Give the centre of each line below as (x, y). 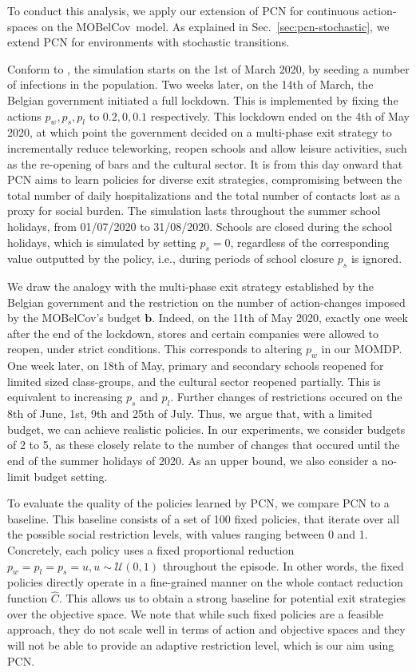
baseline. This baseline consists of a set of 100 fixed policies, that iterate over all (204, 518)
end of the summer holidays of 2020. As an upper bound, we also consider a (193, 461)
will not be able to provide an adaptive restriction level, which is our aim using (201, 645)
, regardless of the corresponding (310, 242)
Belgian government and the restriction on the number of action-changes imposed (206, 302)
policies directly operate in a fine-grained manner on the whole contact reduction (205, 582)
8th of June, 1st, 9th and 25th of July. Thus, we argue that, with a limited (190, 414)
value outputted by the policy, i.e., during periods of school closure (171, 258)
